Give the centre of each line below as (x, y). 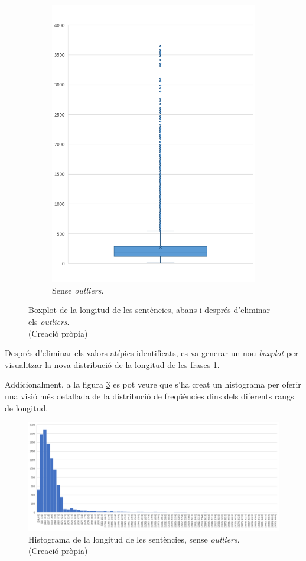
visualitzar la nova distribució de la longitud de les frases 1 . (112, 364)
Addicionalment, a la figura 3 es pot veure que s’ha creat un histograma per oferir (153, 384)
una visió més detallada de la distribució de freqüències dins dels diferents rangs (149, 396)
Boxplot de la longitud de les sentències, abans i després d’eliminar (149, 310)
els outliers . (49, 321)
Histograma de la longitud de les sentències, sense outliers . (134, 539)
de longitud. (27, 407)
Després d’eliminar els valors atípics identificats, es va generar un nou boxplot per (152, 353)
